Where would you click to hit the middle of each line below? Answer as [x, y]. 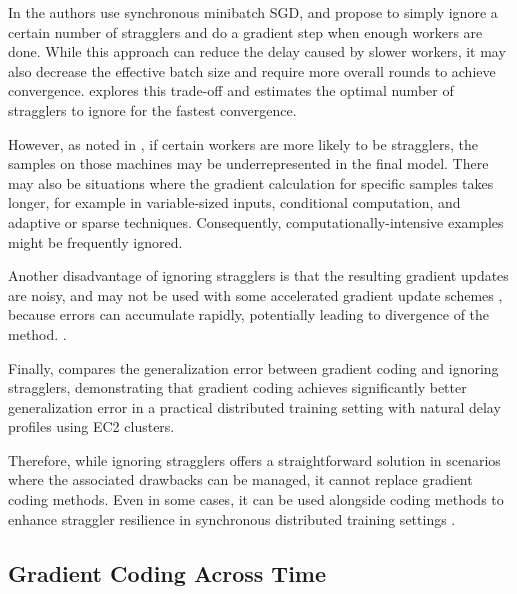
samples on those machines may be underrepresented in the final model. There [248, 163]
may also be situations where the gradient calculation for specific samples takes [251, 182]
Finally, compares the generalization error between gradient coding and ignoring [253, 367]
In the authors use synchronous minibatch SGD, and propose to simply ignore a [253, 12]
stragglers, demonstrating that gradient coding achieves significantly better [237, 387]
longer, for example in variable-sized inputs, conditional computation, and [234, 202]
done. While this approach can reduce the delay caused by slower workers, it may [257, 51]
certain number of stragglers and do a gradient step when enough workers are [245, 31]
